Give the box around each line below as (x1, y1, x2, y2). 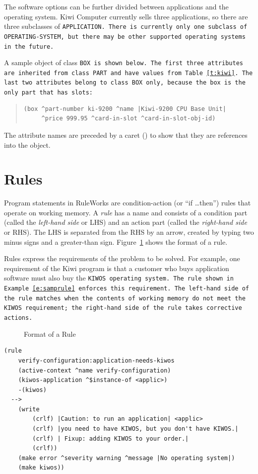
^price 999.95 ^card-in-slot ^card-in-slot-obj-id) (41, 115, 216, 122)
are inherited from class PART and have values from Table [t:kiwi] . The (4, 69, 253, 77)
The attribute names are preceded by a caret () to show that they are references (4, 129, 248, 140)
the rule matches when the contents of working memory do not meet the (4, 294, 246, 302)
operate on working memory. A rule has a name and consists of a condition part (4, 207, 248, 217)
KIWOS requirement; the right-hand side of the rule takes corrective (4, 304, 242, 312)
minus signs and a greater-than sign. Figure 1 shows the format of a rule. (4, 236, 228, 247)
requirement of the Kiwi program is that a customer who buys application (4, 263, 229, 273)
